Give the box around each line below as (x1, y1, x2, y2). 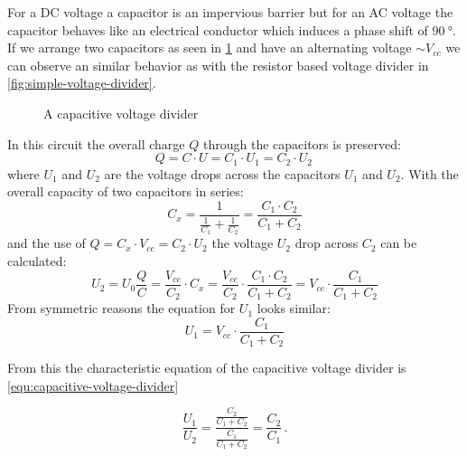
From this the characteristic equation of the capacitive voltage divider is (7, 358, 406, 377)
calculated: (7, 252, 67, 271)
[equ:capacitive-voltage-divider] (7, 375, 179, 394)
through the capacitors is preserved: (202, 134, 401, 153)
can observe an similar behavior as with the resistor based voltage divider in (7, 55, 429, 74)
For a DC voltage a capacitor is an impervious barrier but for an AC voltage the (7, 3, 453, 21)
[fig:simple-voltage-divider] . (7, 73, 156, 92)
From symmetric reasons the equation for (7, 299, 236, 318)
